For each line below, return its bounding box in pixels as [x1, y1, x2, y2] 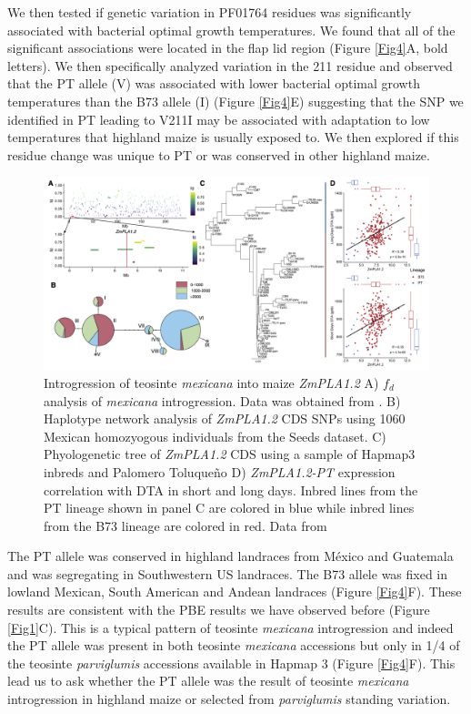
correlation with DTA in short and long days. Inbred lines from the [44, 480, 418, 499]
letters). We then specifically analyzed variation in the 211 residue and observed [7, 56, 453, 75]
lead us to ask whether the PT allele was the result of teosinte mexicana [7, 671, 409, 690]
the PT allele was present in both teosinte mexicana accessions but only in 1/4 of [7, 636, 460, 655]
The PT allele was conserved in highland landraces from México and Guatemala [7, 546, 454, 566]
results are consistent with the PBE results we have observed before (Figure [7, 600, 430, 619]
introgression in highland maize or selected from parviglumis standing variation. [7, 689, 451, 709]
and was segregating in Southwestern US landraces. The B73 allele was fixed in [7, 564, 448, 583]
